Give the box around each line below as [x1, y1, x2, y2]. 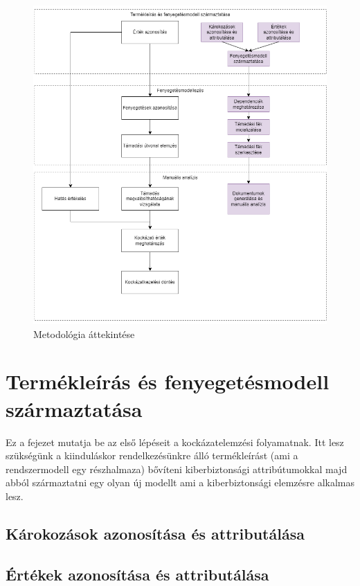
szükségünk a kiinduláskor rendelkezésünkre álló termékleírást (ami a [6, 448, 298, 463]
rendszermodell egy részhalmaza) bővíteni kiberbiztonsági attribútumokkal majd [6, 461, 348, 476]
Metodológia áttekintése [33, 326, 135, 341]
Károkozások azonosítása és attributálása [6, 522, 305, 544]
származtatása [6, 394, 143, 423]
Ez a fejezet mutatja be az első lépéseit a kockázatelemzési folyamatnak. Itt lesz [6, 434, 344, 449]
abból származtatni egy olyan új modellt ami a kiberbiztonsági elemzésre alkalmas [6, 475, 355, 490]
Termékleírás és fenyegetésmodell [6, 367, 330, 396]
